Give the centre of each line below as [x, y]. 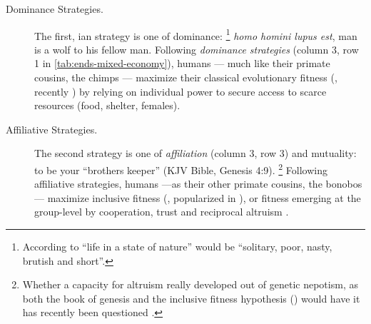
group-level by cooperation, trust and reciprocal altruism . [162, 212]
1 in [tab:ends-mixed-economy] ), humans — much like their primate [182, 63]
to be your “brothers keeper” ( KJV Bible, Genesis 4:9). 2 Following [181, 169]
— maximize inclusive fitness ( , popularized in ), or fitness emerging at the [198, 197]
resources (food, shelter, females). [107, 105]
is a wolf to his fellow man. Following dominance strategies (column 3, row [197, 49]
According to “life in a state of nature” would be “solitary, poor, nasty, [177, 247]
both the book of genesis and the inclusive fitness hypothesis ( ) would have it [191, 298]
